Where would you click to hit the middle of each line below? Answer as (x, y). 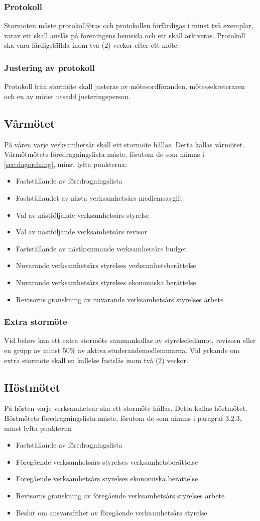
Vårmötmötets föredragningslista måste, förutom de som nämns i (104, 154)
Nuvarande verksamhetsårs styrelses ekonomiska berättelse (106, 282)
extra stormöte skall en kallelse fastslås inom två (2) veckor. (96, 360)
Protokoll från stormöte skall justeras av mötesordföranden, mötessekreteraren (124, 86)
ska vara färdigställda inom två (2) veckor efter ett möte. (92, 45)
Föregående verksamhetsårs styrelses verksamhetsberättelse (107, 461)
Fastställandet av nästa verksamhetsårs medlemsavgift (99, 197)
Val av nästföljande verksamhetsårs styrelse (83, 214)
